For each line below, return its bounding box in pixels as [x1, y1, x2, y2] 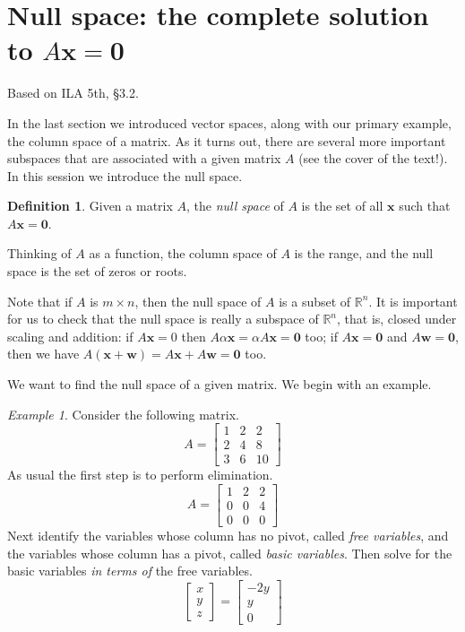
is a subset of [279, 291, 351, 310]
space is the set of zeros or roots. [7, 262, 187, 281]
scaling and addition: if [7, 326, 133, 345]
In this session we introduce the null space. [7, 166, 243, 185]
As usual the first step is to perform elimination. [7, 465, 273, 484]
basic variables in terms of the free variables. [7, 561, 253, 580]
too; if [305, 326, 338, 345]
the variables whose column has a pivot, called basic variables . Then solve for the [7, 543, 452, 562]
